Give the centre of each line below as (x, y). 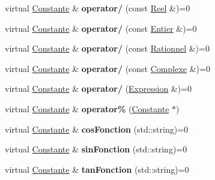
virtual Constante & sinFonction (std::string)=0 (96, 149)
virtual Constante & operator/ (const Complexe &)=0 (107, 68)
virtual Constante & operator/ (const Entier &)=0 (101, 28)
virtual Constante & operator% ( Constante (87, 108)
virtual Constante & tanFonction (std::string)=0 (97, 169)
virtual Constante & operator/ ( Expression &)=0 (98, 88)
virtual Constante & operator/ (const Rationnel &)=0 (107, 48)
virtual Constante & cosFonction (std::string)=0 (97, 129)
